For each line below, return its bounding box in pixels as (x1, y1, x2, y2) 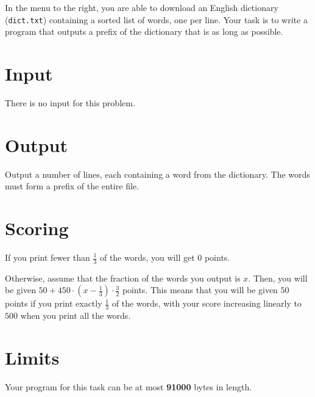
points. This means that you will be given (122, 283, 278, 296)
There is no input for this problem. (5, 96, 135, 109)
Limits (5, 345, 60, 370)
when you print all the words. (20, 309, 131, 322)
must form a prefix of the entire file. (5, 180, 139, 192)
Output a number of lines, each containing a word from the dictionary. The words (5, 167, 310, 180)
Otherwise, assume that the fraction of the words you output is (5, 271, 241, 284)
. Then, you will (248, 271, 308, 284)
